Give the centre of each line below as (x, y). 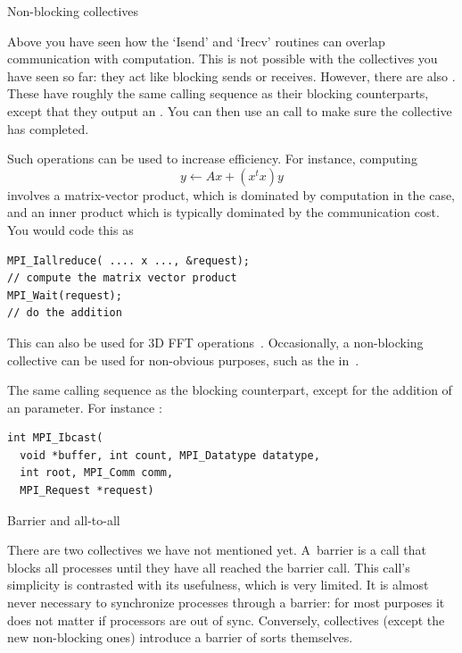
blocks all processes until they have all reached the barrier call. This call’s (209, 567)
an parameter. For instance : (85, 407)
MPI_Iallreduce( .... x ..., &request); (129, 260)
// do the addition (65, 313)
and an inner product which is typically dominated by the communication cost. (223, 212)
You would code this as (70, 229)
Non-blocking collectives (73, 11)
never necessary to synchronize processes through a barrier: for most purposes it (226, 603)
